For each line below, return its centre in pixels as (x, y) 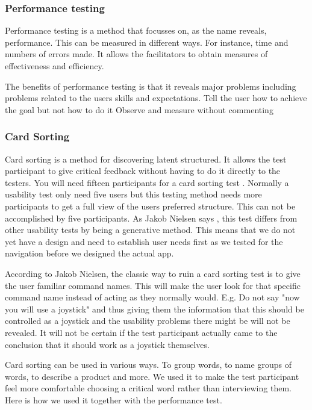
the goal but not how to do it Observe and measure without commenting (139, 109)
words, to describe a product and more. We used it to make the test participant (152, 376)
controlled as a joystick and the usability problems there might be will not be (148, 321)
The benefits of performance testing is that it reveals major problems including (151, 86)
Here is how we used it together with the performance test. (114, 399)
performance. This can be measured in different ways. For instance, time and (147, 42)
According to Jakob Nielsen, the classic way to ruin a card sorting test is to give (153, 273)
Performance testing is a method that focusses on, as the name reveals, (136, 30)
